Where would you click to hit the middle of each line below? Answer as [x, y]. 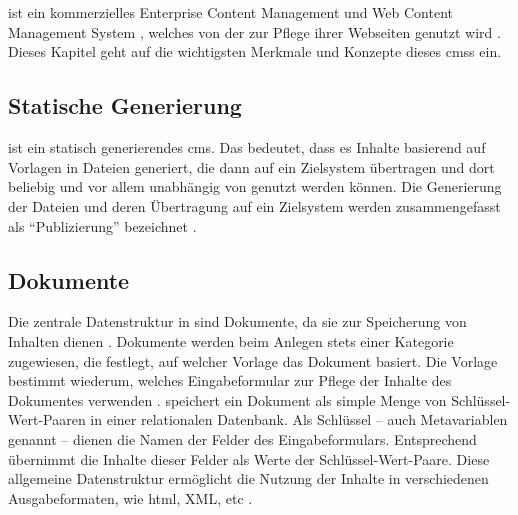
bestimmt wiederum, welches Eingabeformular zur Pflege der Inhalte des [230, 380]
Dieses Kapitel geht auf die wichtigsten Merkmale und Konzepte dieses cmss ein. [255, 51]
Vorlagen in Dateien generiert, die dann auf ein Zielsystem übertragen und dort [251, 166]
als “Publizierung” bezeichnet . [102, 225]
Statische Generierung [125, 105]
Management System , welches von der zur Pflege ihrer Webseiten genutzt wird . [254, 31]
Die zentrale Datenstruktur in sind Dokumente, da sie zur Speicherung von [237, 321]
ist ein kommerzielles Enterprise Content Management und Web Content [231, 12]
